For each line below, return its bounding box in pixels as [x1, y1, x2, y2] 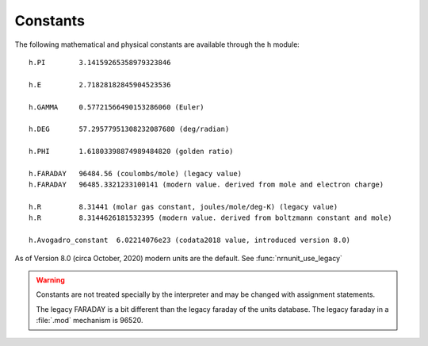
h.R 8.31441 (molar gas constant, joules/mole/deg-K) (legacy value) [29, 202, 338, 212]
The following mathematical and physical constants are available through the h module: [14, 40, 300, 49]
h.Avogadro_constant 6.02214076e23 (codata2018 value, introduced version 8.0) [29, 236, 351, 245]
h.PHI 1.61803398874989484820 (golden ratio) [29, 147, 234, 156]
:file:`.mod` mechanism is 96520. [36, 316, 143, 325]
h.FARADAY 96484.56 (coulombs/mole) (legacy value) [29, 169, 242, 178]
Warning [36, 275, 65, 285]
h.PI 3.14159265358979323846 [29, 58, 171, 67]
